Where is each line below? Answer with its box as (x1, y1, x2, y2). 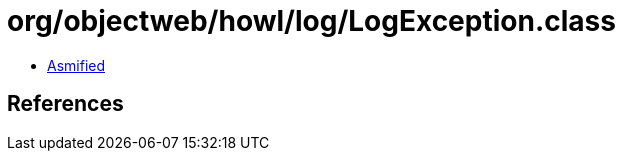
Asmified (47, 56, 106, 74)
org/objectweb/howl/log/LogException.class (7, 4, 616, 38)
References (7, 91, 124, 117)
